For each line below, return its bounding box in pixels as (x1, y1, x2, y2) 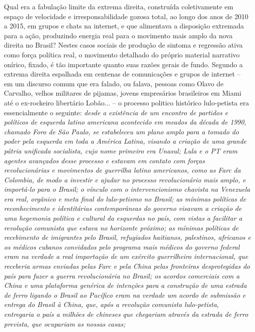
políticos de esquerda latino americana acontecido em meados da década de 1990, (4, 117, 247, 127)
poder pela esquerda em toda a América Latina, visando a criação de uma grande (4, 136, 247, 146)
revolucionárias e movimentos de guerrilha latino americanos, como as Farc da (4, 165, 241, 175)
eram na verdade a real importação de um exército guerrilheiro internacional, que (4, 251, 248, 261)
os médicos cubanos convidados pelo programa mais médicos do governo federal (4, 241, 240, 252)
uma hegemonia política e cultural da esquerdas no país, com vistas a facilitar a (4, 213, 242, 223)
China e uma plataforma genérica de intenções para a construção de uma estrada (4, 280, 247, 290)
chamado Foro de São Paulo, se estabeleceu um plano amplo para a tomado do (4, 126, 239, 136)
